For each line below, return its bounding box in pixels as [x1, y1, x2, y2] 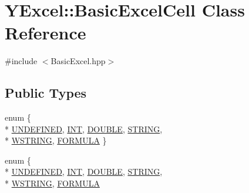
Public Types [5, 84, 87, 102]
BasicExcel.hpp [51, 55, 106, 67]
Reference [5, 21, 86, 45]
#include [5, 55, 38, 67]
